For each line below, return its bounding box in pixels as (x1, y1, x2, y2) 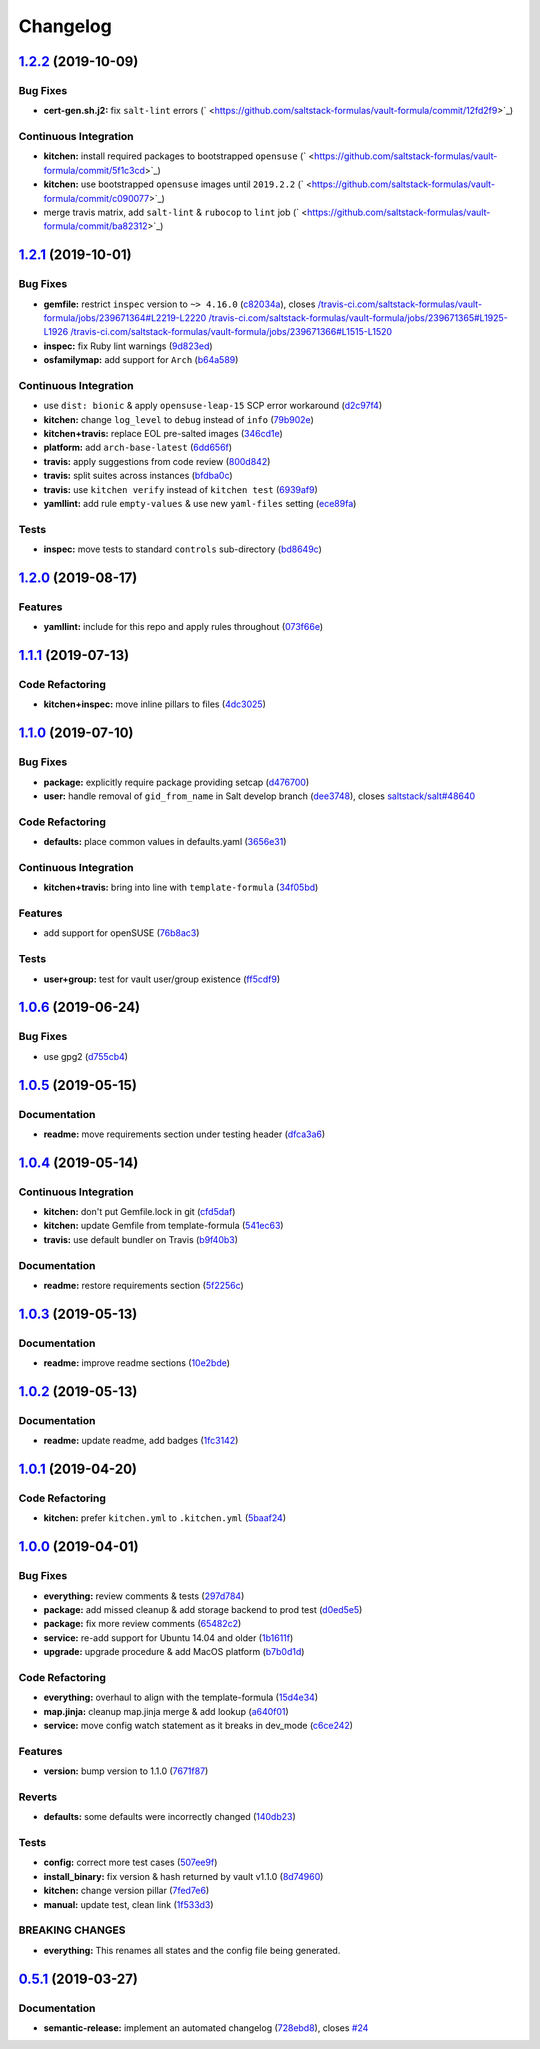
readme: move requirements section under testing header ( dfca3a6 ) (43, 1128, 326, 1140)
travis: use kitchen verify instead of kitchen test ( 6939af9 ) (43, 483, 319, 495)
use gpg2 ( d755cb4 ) (43, 1050, 129, 1062)
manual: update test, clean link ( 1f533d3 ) (43, 1898, 214, 1910)
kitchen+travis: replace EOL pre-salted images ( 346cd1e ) (43, 428, 284, 440)
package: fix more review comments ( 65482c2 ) (43, 1618, 242, 1630)
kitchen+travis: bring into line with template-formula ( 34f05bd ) (43, 881, 319, 894)
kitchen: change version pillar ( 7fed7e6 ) (43, 1885, 210, 1897)
